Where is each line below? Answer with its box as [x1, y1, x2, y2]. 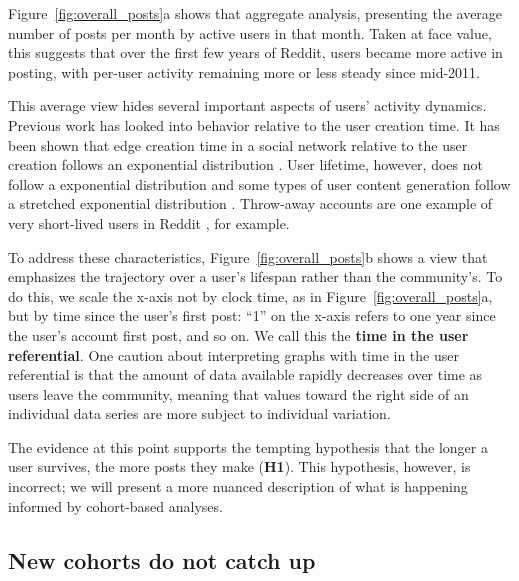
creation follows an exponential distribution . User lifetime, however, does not [8, 154, 483, 175]
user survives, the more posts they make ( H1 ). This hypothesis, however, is [8, 456, 471, 477]
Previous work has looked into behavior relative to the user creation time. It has [8, 114, 500, 135]
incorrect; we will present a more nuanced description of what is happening [8, 476, 468, 497]
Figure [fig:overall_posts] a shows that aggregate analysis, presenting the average [8, 3, 503, 23]
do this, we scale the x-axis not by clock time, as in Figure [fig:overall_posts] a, [8, 285, 493, 306]
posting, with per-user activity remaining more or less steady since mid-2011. [8, 61, 480, 82]
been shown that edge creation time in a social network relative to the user [8, 134, 468, 155]
